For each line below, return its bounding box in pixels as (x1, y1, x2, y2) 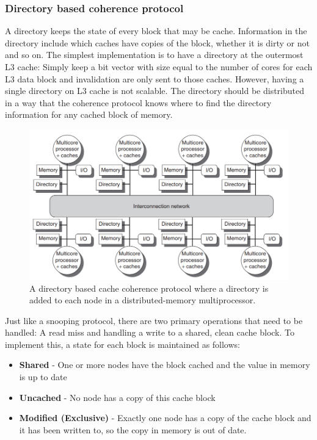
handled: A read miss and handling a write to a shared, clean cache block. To (5, 326, 295, 339)
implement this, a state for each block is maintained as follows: (5, 337, 240, 350)
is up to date (19, 370, 67, 383)
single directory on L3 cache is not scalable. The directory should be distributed (5, 84, 304, 97)
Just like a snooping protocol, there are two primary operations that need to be (5, 314, 303, 326)
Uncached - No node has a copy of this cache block (19, 391, 216, 403)
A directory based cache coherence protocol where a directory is (29, 281, 269, 294)
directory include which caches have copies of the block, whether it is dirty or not (5, 36, 310, 49)
